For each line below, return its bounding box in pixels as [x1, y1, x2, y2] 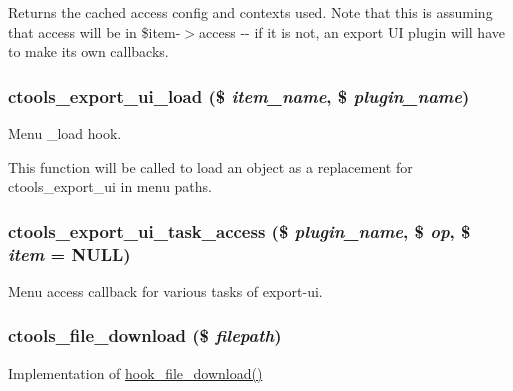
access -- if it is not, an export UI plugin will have [199, 21, 505, 42]
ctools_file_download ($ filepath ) [8, 323, 282, 348]
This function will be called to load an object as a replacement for [8, 156, 413, 177]
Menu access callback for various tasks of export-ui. [8, 280, 323, 301]
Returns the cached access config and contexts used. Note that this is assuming [8, 2, 493, 22]
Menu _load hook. [8, 123, 122, 143]
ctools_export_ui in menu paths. [8, 176, 212, 197]
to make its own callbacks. [8, 41, 169, 62]
